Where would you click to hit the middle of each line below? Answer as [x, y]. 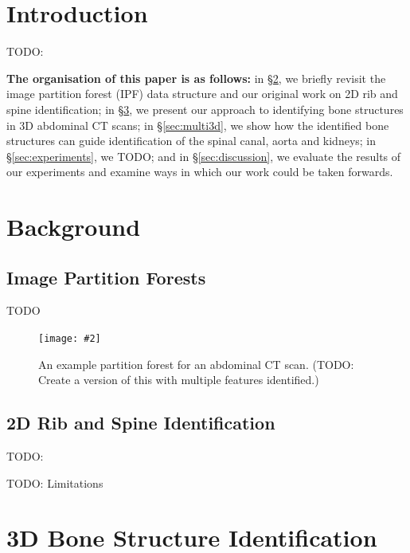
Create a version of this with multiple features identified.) [179, 380]
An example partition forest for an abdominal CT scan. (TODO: [196, 364]
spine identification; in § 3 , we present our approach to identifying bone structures [205, 109]
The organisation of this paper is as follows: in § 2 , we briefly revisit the [196, 78]
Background [74, 227]
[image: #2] [70, 339]
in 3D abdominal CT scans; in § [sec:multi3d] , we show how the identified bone [198, 125]
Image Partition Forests [106, 277]
